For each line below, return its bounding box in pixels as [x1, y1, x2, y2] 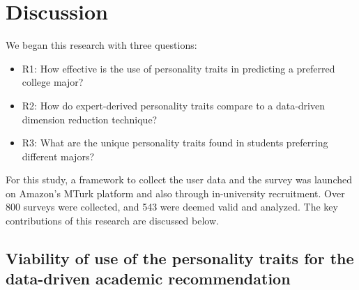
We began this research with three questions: [6, 38, 197, 52]
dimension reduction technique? [22, 112, 158, 126]
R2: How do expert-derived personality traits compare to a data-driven [22, 98, 325, 112]
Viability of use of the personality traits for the [6, 247, 354, 269]
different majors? [22, 148, 95, 163]
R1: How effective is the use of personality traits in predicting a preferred [22, 61, 335, 75]
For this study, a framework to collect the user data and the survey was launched [6, 172, 352, 187]
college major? [22, 75, 84, 89]
